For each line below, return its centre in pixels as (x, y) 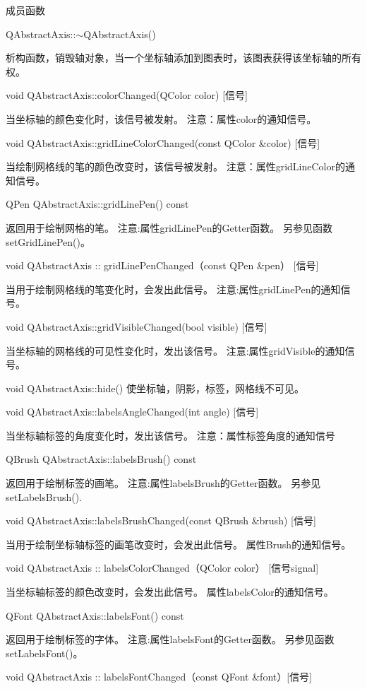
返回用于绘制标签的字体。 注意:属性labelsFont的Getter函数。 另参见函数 (170, 639)
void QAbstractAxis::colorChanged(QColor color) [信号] (127, 95)
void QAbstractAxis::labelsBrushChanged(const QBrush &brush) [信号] (161, 520)
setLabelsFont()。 (44, 653)
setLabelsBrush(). (44, 496)
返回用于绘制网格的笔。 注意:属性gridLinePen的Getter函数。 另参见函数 (169, 227)
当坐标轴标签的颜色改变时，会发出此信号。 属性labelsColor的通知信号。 (170, 592)
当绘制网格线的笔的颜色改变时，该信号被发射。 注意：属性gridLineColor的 (175, 166)
